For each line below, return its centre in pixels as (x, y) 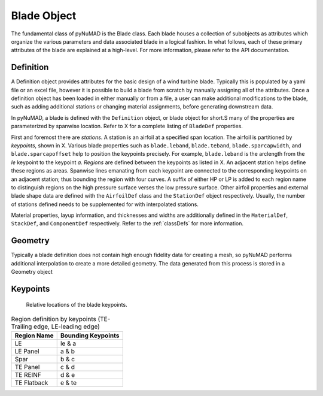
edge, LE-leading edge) (66, 327)
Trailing (22, 327)
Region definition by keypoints (54, 319)
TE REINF (28, 375)
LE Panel (27, 352)
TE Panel (27, 367)
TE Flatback (31, 383)
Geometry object (32, 272)
